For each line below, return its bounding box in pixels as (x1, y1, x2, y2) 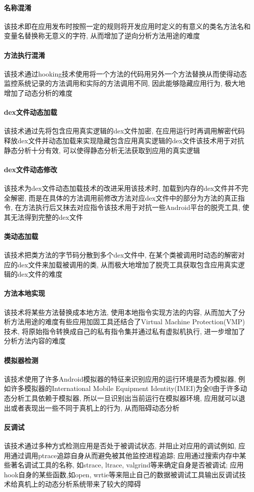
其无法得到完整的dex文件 (4, 211, 83, 222)
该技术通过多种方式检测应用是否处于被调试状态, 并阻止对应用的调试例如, (4, 440, 236, 451)
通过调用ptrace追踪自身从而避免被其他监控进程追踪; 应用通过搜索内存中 (10, 450, 239, 460)
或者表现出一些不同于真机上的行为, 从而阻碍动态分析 (10, 402, 180, 413)
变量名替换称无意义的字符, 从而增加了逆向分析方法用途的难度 (4, 30, 200, 41)
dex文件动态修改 (4, 164, 57, 174)
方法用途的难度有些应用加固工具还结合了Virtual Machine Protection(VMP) (10, 316, 245, 327)
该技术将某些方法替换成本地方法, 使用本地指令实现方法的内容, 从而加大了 (4, 307, 239, 317)
